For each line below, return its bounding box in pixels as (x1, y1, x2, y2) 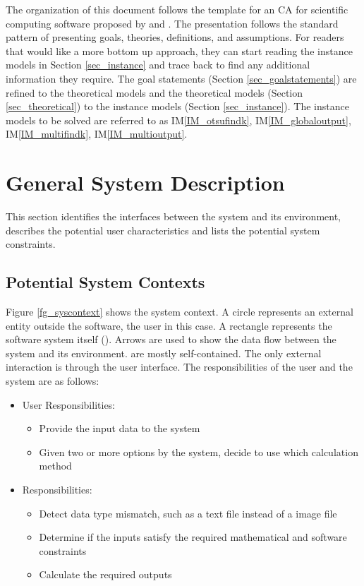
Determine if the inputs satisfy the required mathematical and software (39, 530, 347, 544)
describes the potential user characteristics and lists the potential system (6, 222, 320, 237)
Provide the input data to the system (39, 421, 200, 436)
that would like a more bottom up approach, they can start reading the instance (6, 43, 353, 58)
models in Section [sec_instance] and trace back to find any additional (6, 57, 310, 72)
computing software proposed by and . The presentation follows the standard (6, 16, 339, 30)
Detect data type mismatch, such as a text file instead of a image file (39, 506, 337, 520)
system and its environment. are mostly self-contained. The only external (6, 345, 322, 360)
